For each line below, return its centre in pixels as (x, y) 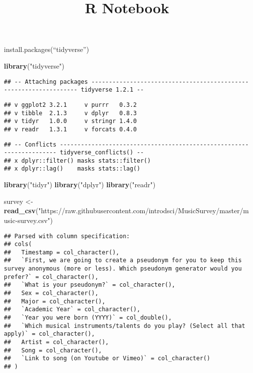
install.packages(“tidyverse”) (47, 49)
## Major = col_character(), (55, 301)
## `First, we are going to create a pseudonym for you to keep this (123, 261)
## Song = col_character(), (53, 350)
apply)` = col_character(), (50, 334)
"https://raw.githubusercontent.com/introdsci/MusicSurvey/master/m (144, 211)
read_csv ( (21, 211)
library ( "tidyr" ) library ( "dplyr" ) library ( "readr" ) (80, 185)
